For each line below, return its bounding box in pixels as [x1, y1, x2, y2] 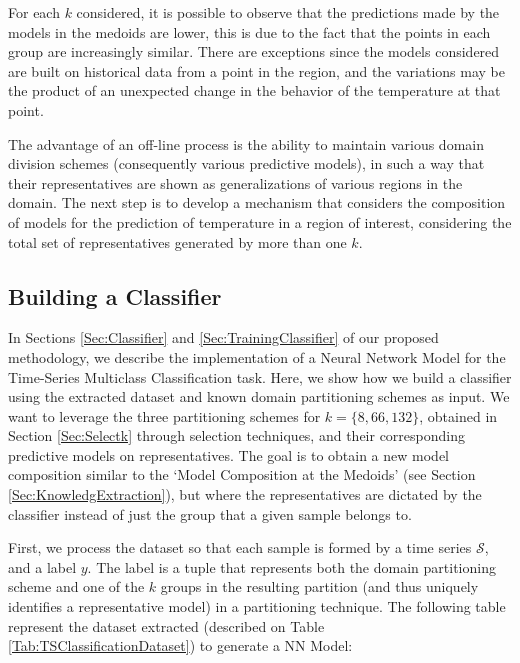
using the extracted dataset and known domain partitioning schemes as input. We [8, 386, 510, 407]
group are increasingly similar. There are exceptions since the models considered [8, 41, 500, 62]
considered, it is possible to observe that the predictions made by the [76, 2, 500, 22]
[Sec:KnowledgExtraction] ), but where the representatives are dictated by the [8, 484, 482, 505]
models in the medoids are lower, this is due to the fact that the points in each [8, 21, 491, 42]
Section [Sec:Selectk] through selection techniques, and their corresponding [8, 425, 465, 446]
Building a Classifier [8, 280, 222, 311]
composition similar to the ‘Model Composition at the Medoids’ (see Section [8, 464, 476, 485]
